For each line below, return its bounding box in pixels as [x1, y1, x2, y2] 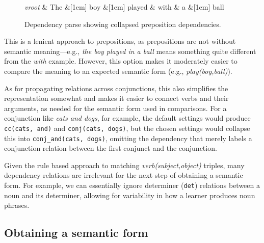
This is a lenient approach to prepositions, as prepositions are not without [4, 36, 236, 46]
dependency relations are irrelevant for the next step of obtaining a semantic [4, 170, 243, 180]
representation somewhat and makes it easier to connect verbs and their [4, 93, 229, 103]
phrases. [4, 200, 30, 210]
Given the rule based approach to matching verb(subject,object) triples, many [4, 159, 245, 170]
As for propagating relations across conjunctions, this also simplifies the [4, 83, 228, 93]
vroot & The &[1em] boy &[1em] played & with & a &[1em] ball [24, 2, 224, 12]
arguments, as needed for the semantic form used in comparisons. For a [4, 102, 227, 113]
